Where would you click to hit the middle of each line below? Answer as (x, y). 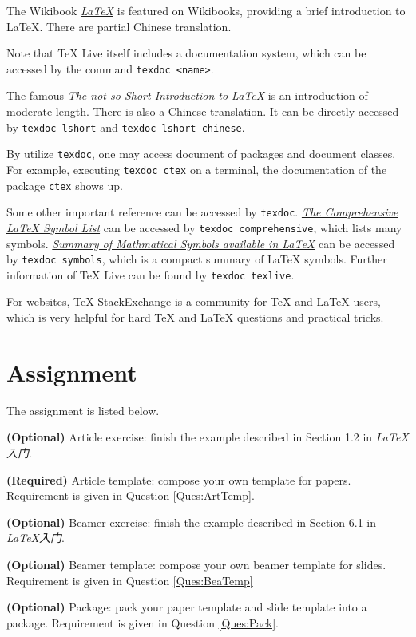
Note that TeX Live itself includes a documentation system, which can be (186, 53)
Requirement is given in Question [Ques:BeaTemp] (130, 580)
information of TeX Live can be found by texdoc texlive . (151, 274)
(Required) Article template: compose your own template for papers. (179, 479)
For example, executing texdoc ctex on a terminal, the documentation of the (197, 169)
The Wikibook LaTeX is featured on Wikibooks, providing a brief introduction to (206, 10)
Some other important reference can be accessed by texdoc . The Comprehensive (202, 212)
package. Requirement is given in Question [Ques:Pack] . (143, 622)
